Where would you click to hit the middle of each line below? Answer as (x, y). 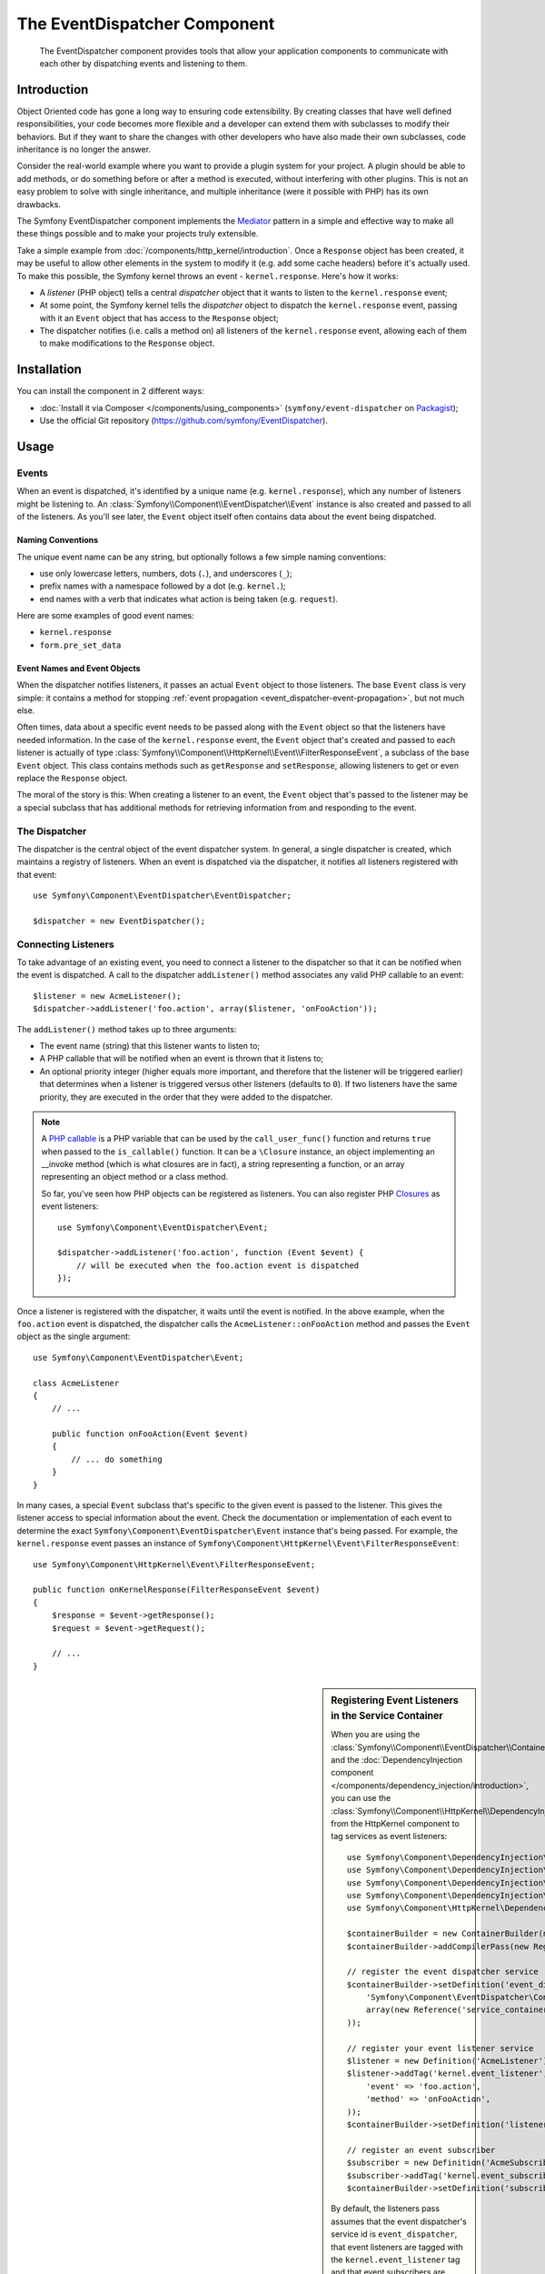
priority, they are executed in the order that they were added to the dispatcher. (186, 1097)
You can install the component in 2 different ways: (110, 391)
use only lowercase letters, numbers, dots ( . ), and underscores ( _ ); (166, 573)
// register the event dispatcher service (443, 1972)
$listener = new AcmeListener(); (107, 996)
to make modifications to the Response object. (127, 343)
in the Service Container (387, 1716)
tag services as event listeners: (389, 1836)
